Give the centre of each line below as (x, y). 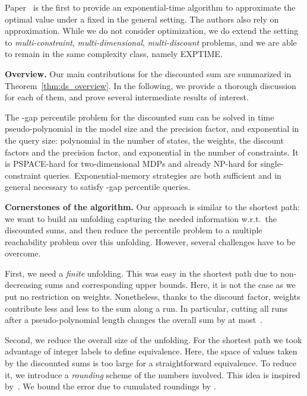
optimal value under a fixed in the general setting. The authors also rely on (142, 19)
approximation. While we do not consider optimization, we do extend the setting (152, 31)
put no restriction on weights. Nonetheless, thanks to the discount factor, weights (153, 297)
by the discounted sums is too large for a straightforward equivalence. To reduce (151, 363)
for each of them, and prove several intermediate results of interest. (127, 97)
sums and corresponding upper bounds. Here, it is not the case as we (170, 285)
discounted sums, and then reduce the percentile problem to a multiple (134, 230)
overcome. (23, 253)
